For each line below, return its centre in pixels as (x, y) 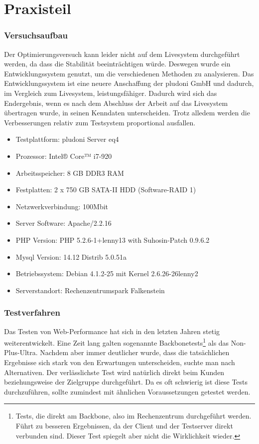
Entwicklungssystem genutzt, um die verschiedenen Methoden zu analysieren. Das (129, 73)
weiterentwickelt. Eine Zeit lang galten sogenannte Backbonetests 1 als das (117, 342)
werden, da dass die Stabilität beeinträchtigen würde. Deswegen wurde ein (117, 64)
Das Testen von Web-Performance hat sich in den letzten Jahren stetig (112, 331)
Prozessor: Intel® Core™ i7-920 (64, 156)
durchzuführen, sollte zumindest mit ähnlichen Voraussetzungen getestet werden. (127, 391)
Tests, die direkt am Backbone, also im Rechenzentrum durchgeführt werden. (133, 416)
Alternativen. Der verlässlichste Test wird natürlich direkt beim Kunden (114, 372)
